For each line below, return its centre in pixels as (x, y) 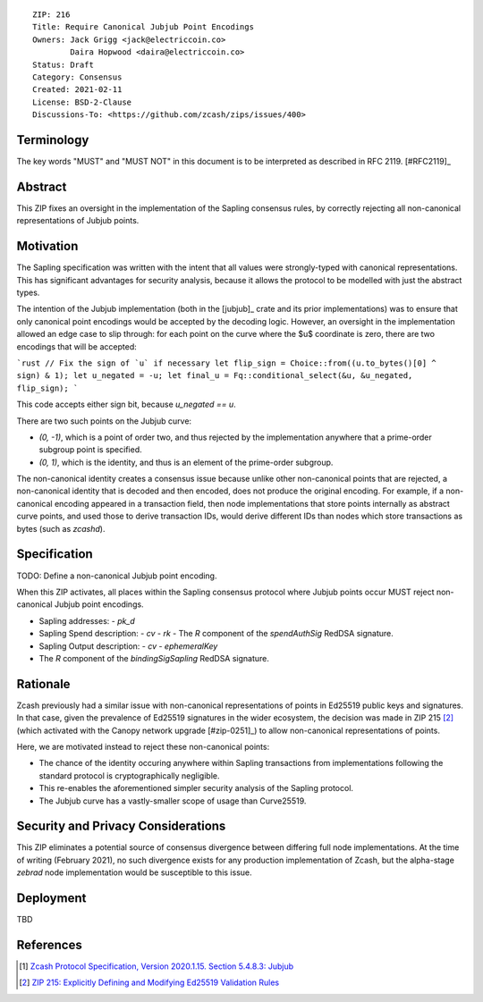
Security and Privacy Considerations (121, 826)
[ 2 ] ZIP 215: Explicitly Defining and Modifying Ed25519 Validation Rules (149, 982)
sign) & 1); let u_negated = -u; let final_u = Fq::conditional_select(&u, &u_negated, (215, 376)
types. (28, 293)
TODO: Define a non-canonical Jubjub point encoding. (117, 576)
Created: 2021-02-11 (77, 90)
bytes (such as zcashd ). (61, 528)
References (49, 944)
